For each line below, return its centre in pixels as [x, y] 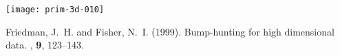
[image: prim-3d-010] [55, 10]
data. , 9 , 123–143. [45, 45]
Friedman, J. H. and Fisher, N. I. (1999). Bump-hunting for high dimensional [170, 31]
